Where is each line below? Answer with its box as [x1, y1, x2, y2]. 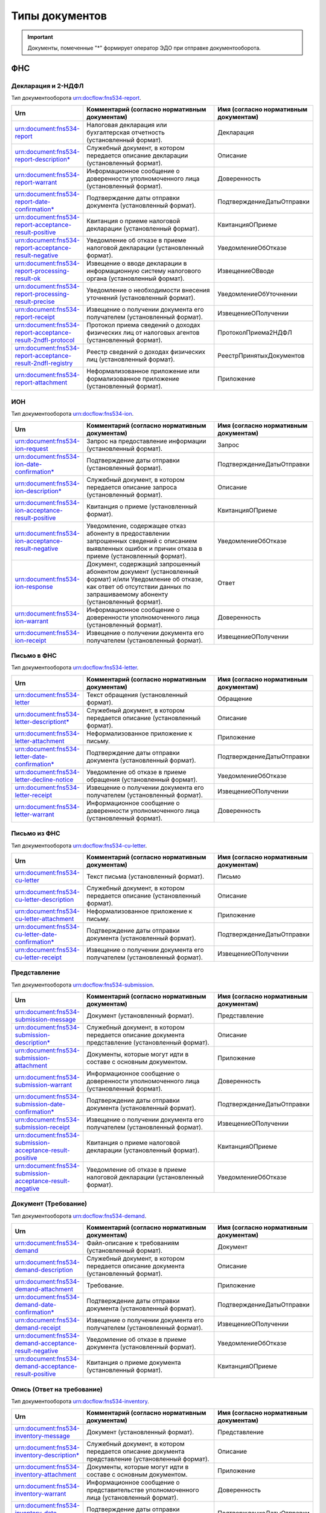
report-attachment [14, 378, 68, 387]
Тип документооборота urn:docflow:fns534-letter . [11, 664, 139, 671]
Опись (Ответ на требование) [11, 1385, 103, 1393]
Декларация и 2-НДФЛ [11, 82, 84, 90]
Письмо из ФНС [11, 829, 60, 838]
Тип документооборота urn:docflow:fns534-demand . [11, 1212, 147, 1219]
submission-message [14, 1016, 76, 1024]
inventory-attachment [14, 1471, 77, 1479]
